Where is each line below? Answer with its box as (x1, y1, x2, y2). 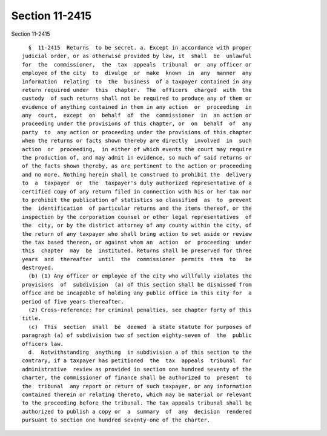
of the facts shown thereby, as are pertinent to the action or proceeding (22, 163, 252, 169)
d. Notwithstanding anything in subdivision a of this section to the (28, 349, 252, 356)
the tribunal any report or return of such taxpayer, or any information (22, 383, 252, 389)
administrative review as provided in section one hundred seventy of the (22, 366, 252, 373)
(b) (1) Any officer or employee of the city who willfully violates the (28, 273, 252, 279)
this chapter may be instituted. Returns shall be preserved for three (22, 247, 252, 254)
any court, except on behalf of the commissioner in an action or (22, 112, 252, 119)
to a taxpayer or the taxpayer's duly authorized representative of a (22, 180, 252, 187)
